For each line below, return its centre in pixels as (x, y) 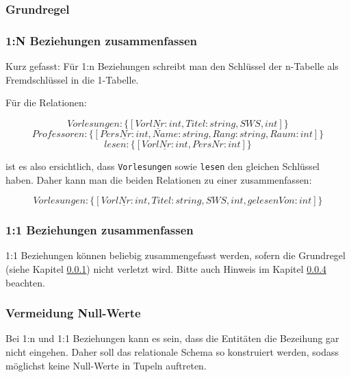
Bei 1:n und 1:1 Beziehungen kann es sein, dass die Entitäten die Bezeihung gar (172, 338)
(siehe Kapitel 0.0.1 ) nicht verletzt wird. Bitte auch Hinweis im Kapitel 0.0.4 (166, 268)
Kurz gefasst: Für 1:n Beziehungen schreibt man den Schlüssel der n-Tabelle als (172, 66)
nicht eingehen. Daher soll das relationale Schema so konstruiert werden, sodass (172, 351)
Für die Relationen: (46, 102)
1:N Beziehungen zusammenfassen (102, 40)
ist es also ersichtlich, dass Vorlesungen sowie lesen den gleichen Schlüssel (162, 166)
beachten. (25, 282)
